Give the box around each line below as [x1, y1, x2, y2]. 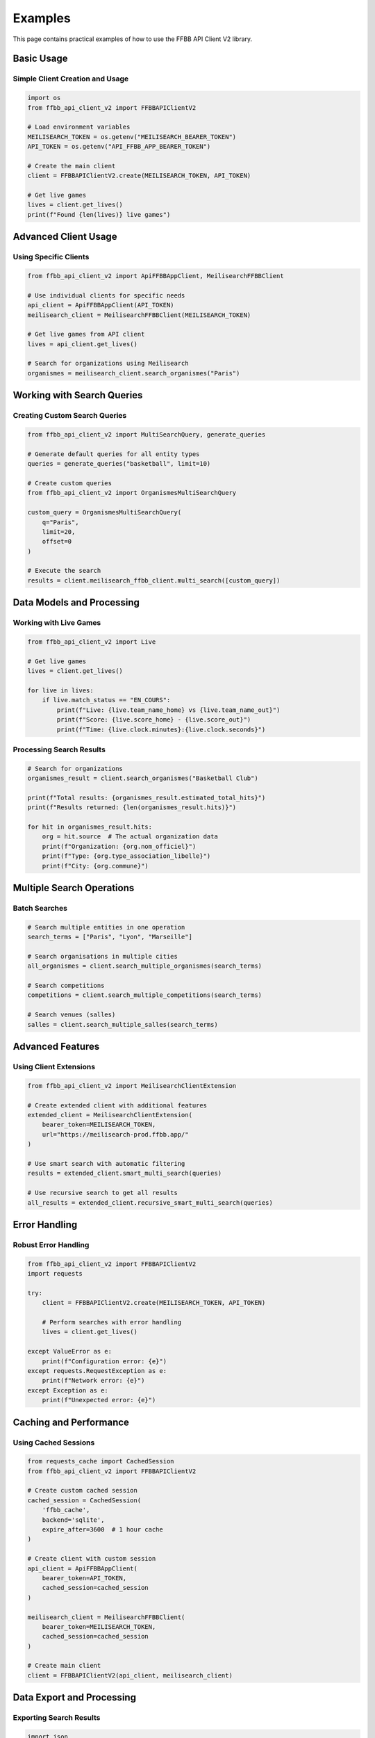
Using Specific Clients [12, 252, 90, 262]
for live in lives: [27, 686, 94, 695]
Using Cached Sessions [12, 1438, 95, 1447]
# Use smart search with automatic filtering [27, 1160, 185, 1167]
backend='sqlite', [42, 1516, 105, 1524]
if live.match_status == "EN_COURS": [42, 696, 171, 704]
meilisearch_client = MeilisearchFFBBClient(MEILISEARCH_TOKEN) [27, 311, 251, 319]
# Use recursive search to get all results [27, 1189, 178, 1197]
